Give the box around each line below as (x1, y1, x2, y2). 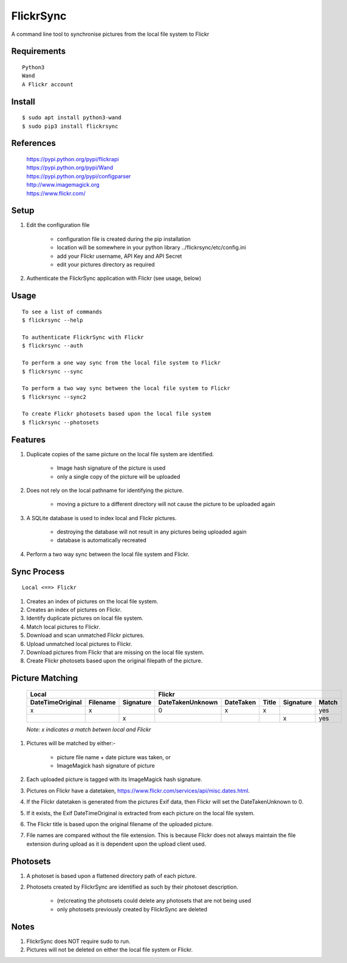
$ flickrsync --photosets (22, 419, 100, 426)
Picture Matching (11, 673, 78, 684)
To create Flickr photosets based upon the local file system (22, 411, 211, 417)
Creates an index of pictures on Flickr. (26, 606, 122, 614)
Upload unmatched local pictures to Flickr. (26, 640, 132, 647)
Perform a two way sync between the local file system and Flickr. (26, 551, 190, 558)
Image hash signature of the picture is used (57, 464, 166, 471)
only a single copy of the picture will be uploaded (57, 473, 180, 480)
